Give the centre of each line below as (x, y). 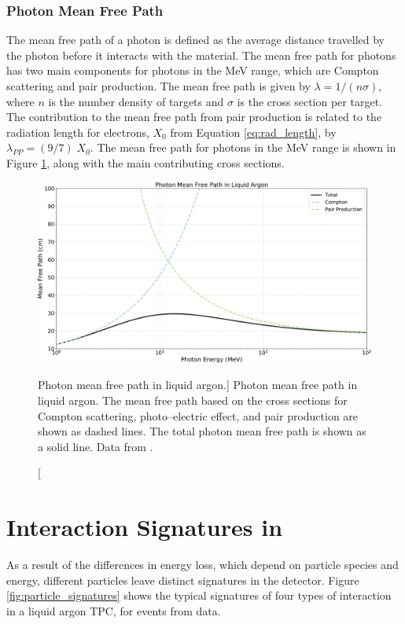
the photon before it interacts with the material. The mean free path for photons (201, 55)
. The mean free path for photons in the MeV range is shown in (243, 147)
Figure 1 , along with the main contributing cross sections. (145, 162)
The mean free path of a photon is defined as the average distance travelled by (195, 40)
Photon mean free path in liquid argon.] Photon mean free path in (198, 385)
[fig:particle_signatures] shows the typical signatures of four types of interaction (199, 595)
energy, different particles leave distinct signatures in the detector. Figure (183, 580)
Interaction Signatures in (145, 527)
